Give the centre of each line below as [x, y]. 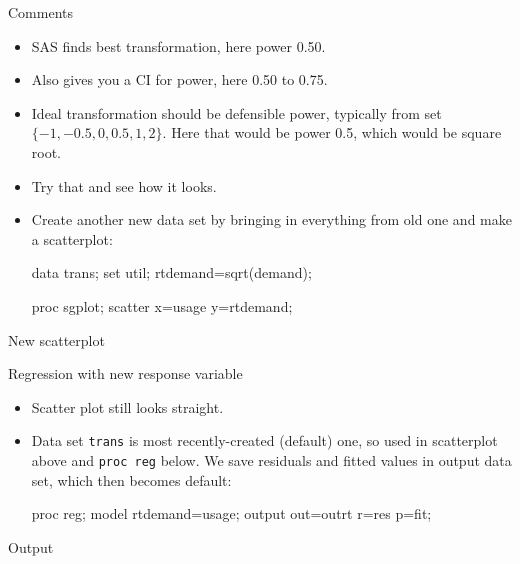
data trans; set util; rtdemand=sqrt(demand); [171, 272]
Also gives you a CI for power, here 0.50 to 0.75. [179, 79]
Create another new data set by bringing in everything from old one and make [271, 219]
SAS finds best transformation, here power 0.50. [178, 45]
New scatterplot [56, 339]
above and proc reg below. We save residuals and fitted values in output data [271, 459]
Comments [41, 12]
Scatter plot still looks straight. [127, 406]
